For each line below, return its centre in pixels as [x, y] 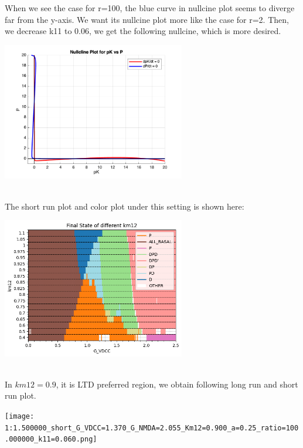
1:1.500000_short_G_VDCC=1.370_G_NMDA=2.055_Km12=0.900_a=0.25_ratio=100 [152, 428]
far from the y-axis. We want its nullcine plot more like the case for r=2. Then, [147, 19]
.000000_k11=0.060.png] [51, 439]
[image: [20, 416]
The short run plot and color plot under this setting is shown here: [125, 206]
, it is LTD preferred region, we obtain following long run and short [177, 384]
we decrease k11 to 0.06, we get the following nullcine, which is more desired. [143, 31]
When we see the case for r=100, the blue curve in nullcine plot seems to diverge [150, 8]
